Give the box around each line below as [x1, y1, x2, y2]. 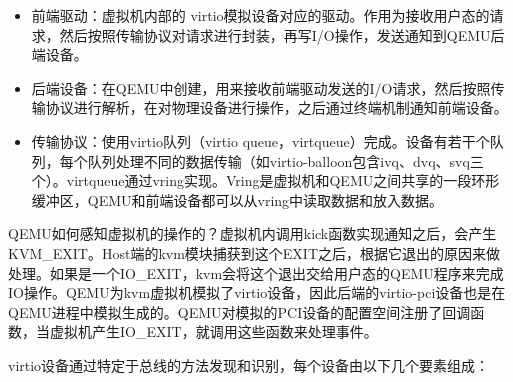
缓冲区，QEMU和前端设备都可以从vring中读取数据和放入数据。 [31, 189, 444, 210]
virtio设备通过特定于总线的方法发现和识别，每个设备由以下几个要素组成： [8, 354, 490, 375]
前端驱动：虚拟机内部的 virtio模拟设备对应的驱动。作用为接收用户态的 [31, 5, 490, 25]
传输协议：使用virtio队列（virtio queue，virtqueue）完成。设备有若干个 [31, 130, 490, 151]
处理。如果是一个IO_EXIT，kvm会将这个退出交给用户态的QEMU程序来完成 [8, 262, 504, 283]
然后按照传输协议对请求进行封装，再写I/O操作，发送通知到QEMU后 [59, 24, 505, 45]
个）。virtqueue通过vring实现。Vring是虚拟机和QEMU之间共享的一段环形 [31, 170, 500, 191]
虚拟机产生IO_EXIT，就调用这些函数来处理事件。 [49, 321, 378, 342]
